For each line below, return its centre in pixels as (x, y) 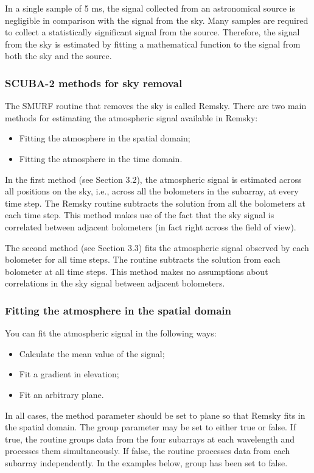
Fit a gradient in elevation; (69, 374)
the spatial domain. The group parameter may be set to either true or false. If (151, 427)
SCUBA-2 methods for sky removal (94, 83)
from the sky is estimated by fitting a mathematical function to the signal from (153, 44)
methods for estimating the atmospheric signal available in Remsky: (131, 117)
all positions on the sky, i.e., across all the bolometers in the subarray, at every (152, 191)
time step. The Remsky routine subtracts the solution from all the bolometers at (155, 203)
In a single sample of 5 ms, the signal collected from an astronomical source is (150, 8)
